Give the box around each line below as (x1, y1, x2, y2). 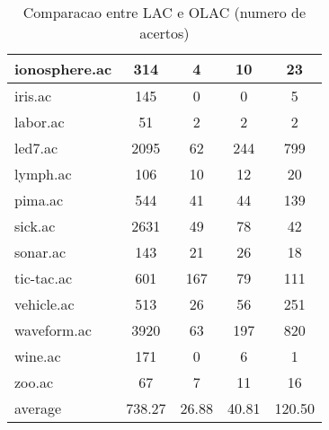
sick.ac (14, 215, 56, 236)
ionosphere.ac (14, 58, 112, 79)
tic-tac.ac (14, 268, 72, 288)
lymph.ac (14, 163, 72, 184)
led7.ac (14, 137, 58, 158)
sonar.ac (14, 241, 67, 262)
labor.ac (14, 111, 65, 132)
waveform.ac (14, 320, 92, 340)
